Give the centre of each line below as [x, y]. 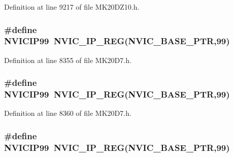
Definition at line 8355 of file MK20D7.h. [68, 60]
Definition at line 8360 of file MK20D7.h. [68, 113]
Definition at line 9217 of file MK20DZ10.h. [72, 7]
